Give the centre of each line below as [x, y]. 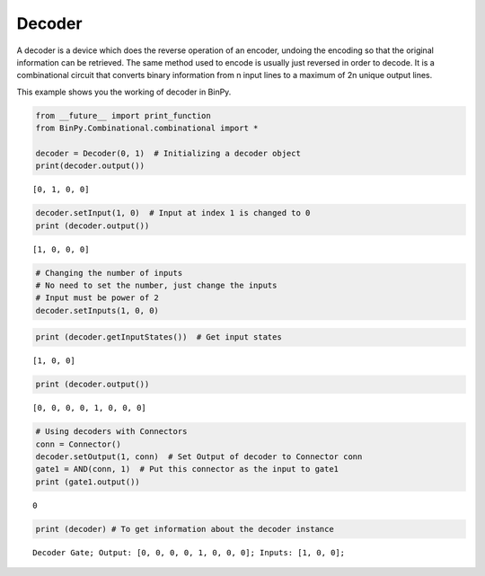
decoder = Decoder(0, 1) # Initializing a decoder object [168, 153]
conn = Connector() [78, 444]
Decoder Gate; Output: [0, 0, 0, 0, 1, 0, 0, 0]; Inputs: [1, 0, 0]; [189, 552]
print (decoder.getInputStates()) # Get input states [159, 337]
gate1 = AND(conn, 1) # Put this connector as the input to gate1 [187, 469]
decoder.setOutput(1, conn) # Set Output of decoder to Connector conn [199, 457]
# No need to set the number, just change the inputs [156, 285]
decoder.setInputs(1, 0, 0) [97, 310]
